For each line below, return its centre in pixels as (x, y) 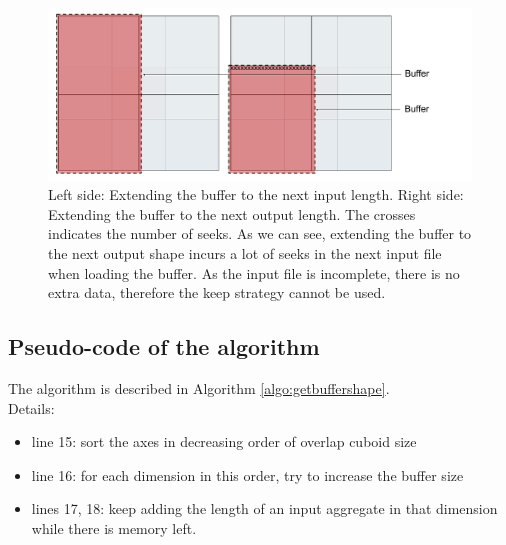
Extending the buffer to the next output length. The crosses (232, 213)
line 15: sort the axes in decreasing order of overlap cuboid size (224, 441)
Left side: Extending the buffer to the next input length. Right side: (256, 194)
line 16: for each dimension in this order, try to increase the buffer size (247, 474)
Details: (31, 407)
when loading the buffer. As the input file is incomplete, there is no (254, 272)
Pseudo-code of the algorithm (164, 346)
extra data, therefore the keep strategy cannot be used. (217, 292)
